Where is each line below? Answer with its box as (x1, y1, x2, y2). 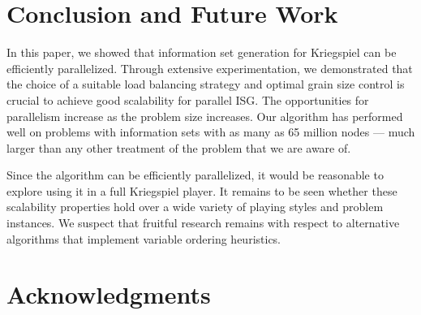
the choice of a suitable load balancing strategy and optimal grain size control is (6, 76, 405, 93)
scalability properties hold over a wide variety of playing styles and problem (6, 198, 384, 215)
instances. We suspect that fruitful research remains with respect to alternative (6, 214, 400, 231)
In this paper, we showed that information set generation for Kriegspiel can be (6, 44, 397, 61)
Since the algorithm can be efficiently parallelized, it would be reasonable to (6, 166, 384, 183)
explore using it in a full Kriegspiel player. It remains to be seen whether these (6, 182, 397, 199)
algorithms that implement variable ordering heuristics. (6, 230, 281, 247)
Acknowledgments (6, 278, 211, 311)
